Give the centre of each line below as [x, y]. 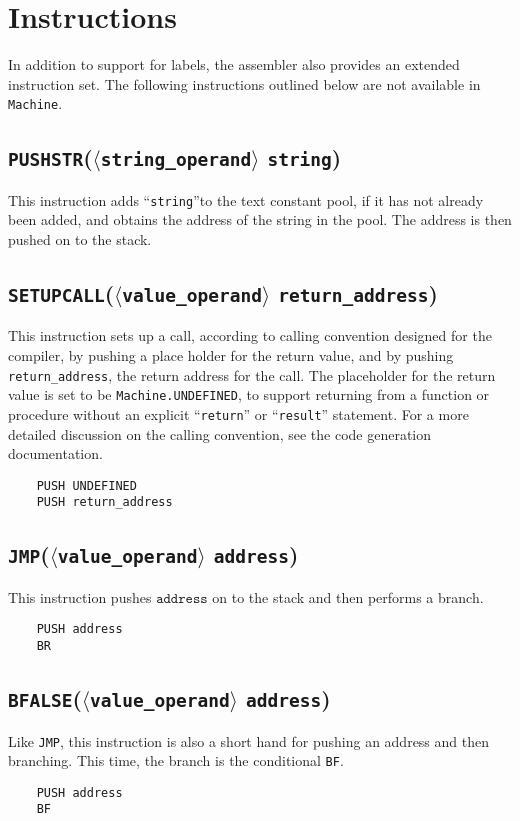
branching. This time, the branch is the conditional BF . [176, 760]
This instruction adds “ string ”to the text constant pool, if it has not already [246, 199]
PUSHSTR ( [50, 157]
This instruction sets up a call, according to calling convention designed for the [250, 335]
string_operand [176, 160]
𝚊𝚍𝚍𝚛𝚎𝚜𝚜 [182, 598]
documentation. [55, 453]
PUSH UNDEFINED [86, 485]
